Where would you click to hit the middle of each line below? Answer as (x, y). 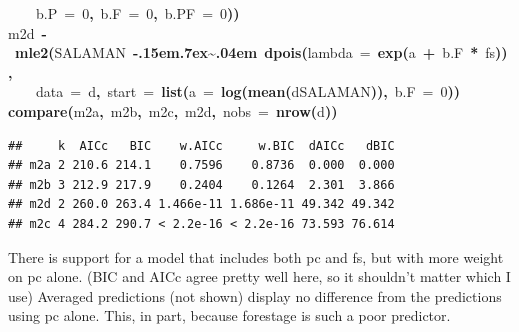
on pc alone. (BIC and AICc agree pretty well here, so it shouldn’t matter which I (259, 276)
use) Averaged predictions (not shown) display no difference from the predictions (255, 295)
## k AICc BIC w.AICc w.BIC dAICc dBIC (201, 145)
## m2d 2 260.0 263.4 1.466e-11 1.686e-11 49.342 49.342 (201, 204)
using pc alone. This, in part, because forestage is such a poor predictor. (229, 315)
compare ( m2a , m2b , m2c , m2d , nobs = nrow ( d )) (173, 110)
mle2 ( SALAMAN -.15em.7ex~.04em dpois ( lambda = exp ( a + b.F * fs (255, 52)
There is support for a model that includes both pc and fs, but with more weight (256, 256)
